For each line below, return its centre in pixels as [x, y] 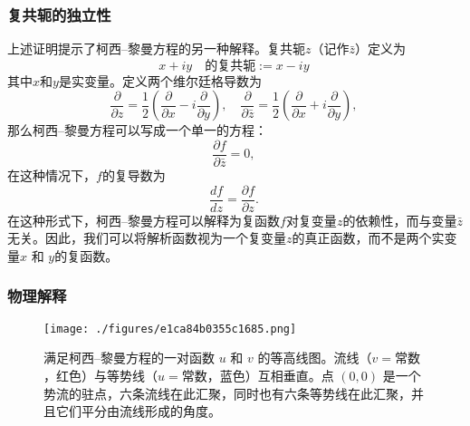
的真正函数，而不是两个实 [368, 238]
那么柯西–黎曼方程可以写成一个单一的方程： [137, 130]
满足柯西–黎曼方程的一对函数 [129, 358]
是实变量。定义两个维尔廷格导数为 [160, 80]
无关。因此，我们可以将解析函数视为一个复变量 [147, 238]
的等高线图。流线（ [315, 358]
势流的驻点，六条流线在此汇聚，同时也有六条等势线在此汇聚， [227, 393]
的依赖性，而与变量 [400, 220]
